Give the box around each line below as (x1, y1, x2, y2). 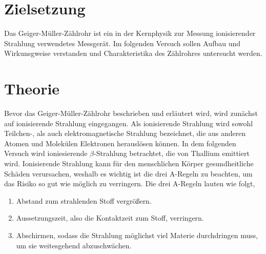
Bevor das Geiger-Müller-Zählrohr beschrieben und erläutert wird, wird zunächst (4, 108, 258, 119)
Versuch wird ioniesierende (4, 148, 88, 159)
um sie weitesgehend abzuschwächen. (16, 240, 132, 250)
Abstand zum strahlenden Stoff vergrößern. (16, 195, 152, 206)
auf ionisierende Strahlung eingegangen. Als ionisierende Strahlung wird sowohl (4, 118, 253, 128)
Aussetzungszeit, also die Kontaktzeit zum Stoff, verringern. (16, 212, 204, 223)
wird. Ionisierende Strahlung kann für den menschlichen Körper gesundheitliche (4, 158, 254, 168)
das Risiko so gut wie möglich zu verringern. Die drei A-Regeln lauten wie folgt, (4, 178, 255, 189)
